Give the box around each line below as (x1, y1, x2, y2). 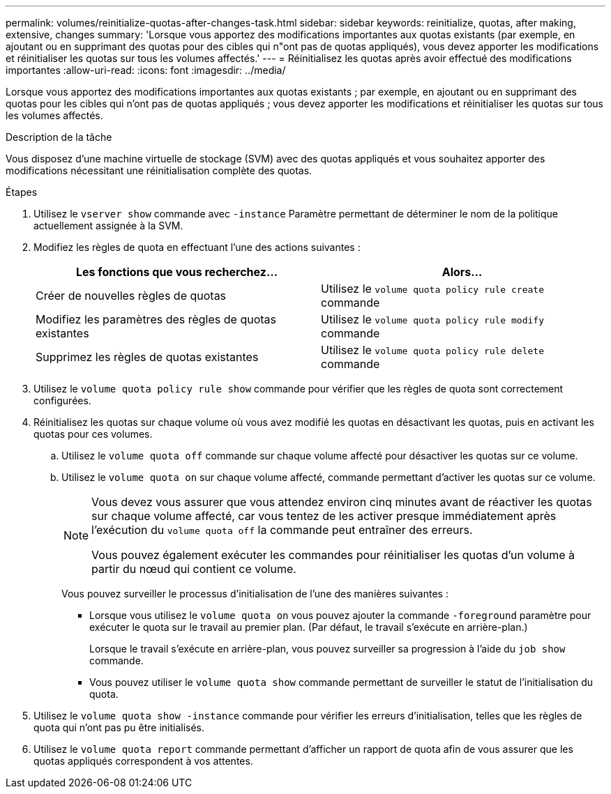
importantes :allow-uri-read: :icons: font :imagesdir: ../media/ (6, 64, 286, 76)
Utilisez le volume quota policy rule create (321, 282, 544, 296)
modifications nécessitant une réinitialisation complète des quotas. (6, 165, 312, 176)
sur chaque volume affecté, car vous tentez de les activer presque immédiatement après (91, 509, 557, 523)
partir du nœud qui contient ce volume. (91, 562, 296, 576)
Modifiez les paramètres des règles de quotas (36, 312, 276, 326)
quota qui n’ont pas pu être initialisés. (33, 722, 205, 733)
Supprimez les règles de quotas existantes (36, 350, 259, 364)
